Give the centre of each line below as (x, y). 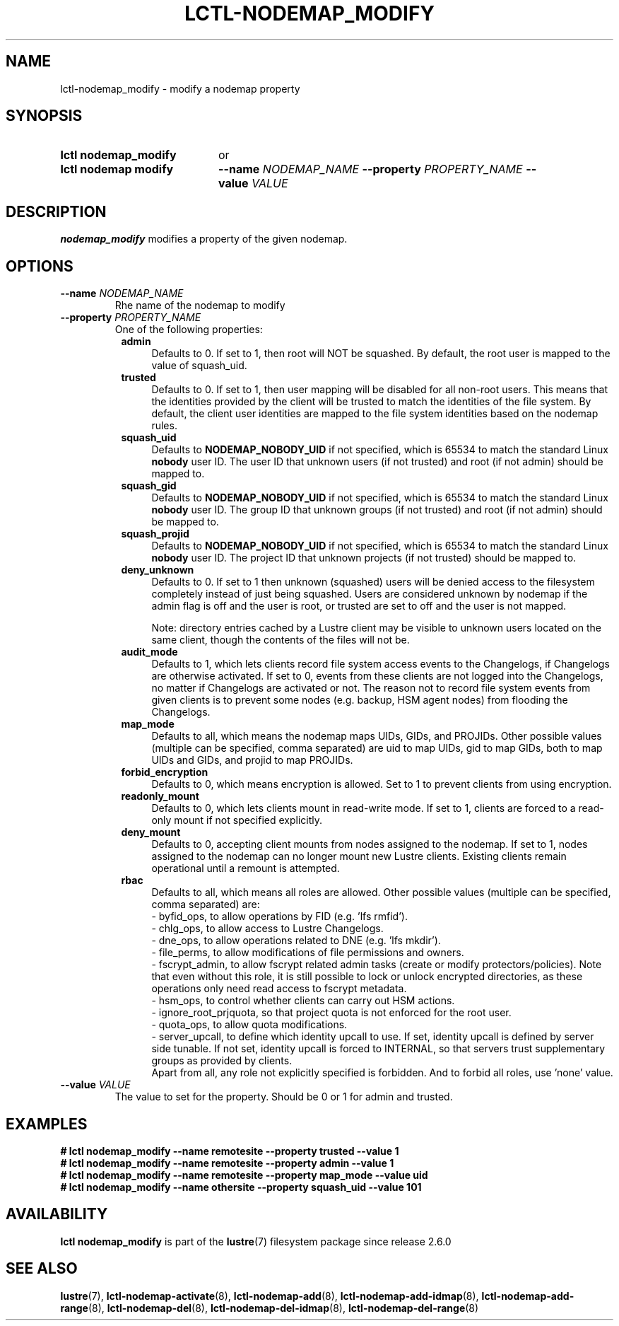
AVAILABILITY (57, 1214)
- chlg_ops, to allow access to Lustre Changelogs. (267, 929)
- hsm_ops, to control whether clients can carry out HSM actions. (303, 1001)
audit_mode (149, 652)
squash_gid (149, 486)
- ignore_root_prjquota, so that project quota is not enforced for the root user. (331, 1013)
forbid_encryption (165, 772)
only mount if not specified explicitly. (237, 820)
